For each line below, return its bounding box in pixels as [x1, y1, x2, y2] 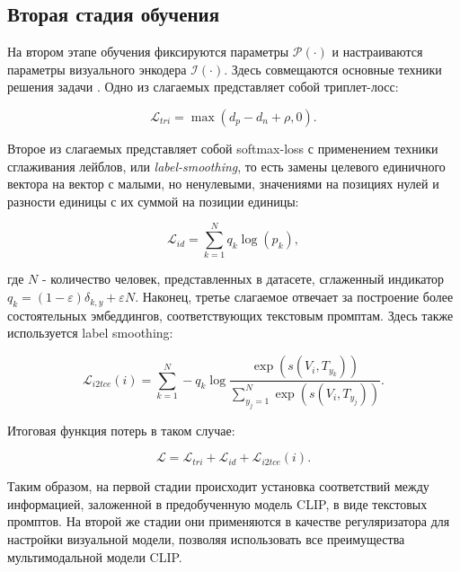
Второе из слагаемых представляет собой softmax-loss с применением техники [7, 138, 438, 157]
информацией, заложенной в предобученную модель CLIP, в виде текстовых [7, 494, 428, 513]
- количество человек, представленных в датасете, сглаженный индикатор [41, 269, 445, 288]
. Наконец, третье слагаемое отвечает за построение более [135, 287, 454, 306]
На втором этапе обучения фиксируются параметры [7, 42, 289, 61]
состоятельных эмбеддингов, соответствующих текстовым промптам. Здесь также [7, 305, 454, 324]
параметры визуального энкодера [7, 59, 187, 78]
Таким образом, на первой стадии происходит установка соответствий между [7, 477, 429, 496]
